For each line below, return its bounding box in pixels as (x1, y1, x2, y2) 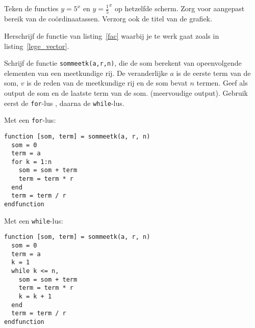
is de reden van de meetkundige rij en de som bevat (27, 77, 188, 88)
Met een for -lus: (4, 115, 56, 125)
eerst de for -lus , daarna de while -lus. (4, 97, 124, 108)
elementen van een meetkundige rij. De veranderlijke (4, 67, 168, 78)
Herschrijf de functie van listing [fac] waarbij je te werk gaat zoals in (4, 30, 219, 41)
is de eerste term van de (176, 67, 251, 78)
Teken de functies (4, 3, 59, 13)
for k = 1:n (11, 158, 52, 166)
